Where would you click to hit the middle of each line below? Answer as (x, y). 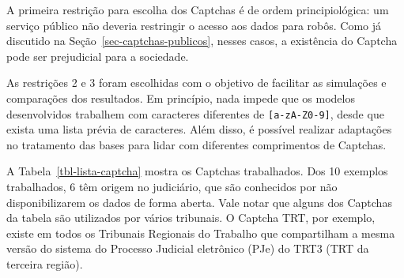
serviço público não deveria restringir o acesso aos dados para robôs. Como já (194, 25)
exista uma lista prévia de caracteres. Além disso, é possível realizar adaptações (199, 129)
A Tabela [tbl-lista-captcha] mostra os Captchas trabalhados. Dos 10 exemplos (197, 171)
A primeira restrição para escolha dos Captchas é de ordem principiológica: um (198, 9)
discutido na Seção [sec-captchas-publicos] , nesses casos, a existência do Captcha (202, 41)
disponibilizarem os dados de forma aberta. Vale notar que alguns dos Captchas (199, 202)
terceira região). (45, 263)
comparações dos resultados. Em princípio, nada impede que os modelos (181, 98)
